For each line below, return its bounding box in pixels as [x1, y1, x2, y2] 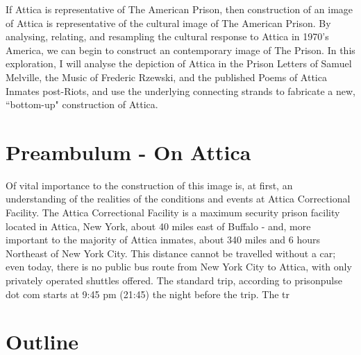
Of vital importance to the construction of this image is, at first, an [6, 177, 293, 192]
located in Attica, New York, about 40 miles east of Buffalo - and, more [6, 218, 311, 233]
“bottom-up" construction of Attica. [6, 97, 158, 112]
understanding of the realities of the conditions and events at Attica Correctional [6, 191, 351, 206]
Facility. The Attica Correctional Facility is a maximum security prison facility [6, 205, 340, 220]
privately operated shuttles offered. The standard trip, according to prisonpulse [6, 273, 342, 288]
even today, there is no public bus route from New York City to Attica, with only [6, 259, 352, 274]
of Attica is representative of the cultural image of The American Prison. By [6, 15, 331, 30]
